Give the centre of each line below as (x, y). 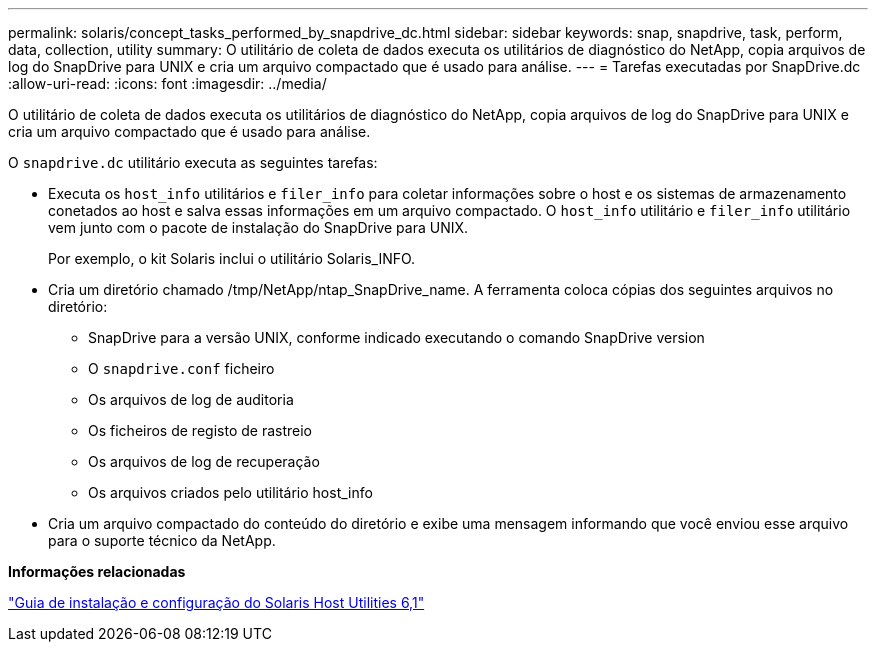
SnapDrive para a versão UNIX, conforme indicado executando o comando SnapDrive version (396, 337)
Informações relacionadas (97, 571)
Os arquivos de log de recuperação (204, 461)
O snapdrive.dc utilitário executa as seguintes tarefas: (193, 162)
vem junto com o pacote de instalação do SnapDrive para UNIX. (258, 227)
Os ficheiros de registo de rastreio (200, 430)
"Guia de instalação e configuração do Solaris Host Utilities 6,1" (216, 602)
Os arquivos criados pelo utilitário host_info (230, 492)
